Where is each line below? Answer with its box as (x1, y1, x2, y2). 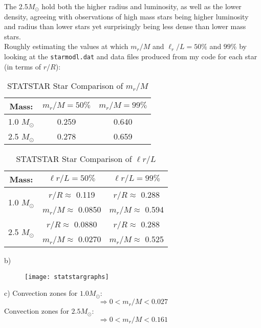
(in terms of (4, 61, 41, 72)
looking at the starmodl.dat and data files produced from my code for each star (4, 51, 257, 61)
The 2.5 (4, 1, 28, 11)
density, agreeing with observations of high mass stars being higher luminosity (4, 11, 249, 21)
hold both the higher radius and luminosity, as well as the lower (41, 1, 242, 11)
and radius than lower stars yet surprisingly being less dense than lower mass (4, 21, 246, 32)
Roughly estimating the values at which (4, 41, 128, 52)
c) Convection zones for (4, 288, 78, 298)
